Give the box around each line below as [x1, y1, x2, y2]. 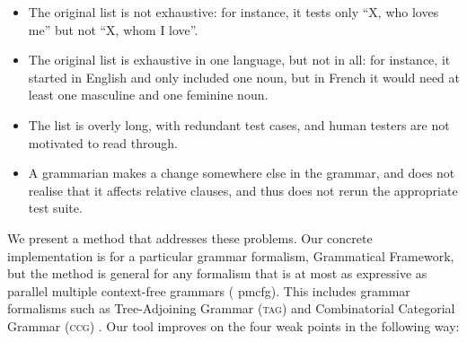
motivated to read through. [28, 133, 178, 152]
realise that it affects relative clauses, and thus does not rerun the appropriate [28, 180, 458, 199]
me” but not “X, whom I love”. [28, 20, 198, 39]
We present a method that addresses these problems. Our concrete [7, 228, 373, 247]
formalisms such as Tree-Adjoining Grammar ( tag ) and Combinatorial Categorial [7, 299, 455, 318]
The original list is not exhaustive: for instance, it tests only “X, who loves [28, 3, 439, 21]
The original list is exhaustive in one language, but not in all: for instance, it [28, 50, 451, 69]
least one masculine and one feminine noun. [28, 85, 269, 104]
